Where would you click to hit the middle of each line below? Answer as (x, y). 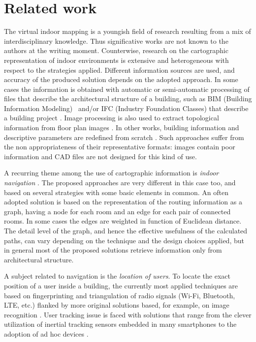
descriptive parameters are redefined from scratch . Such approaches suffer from (124, 137)
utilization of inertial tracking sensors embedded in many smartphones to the (120, 324)
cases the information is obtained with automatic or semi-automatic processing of (127, 89)
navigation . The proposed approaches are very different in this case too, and (120, 183)
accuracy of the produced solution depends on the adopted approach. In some (121, 79)
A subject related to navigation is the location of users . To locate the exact (117, 276)
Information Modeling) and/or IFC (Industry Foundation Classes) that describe (126, 108)
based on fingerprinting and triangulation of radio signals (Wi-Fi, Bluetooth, (120, 295)
